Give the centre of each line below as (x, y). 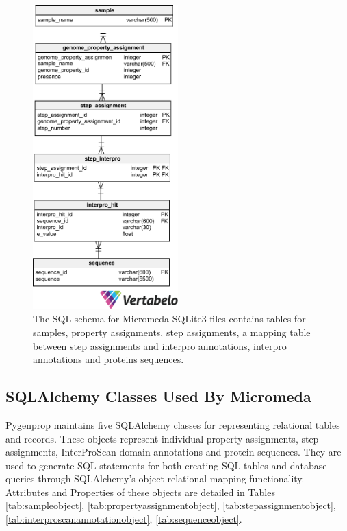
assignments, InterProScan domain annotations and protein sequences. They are (173, 452)
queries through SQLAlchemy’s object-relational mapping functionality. (155, 479)
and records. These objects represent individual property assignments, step (162, 438)
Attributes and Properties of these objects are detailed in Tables (140, 492)
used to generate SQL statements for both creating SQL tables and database (166, 465)
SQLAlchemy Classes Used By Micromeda (158, 396)
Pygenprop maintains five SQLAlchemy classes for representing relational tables (173, 424)
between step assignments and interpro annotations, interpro (160, 345)
